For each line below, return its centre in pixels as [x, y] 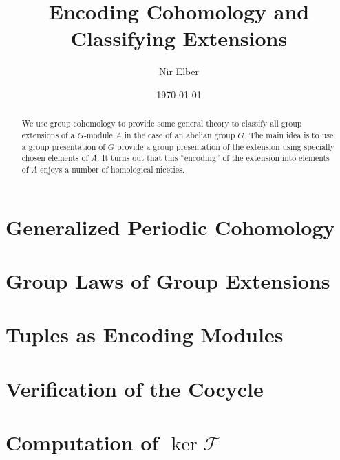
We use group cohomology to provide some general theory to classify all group [162, 123]
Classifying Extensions [179, 38]
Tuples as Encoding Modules [145, 335]
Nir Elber [179, 71]
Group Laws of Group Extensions [168, 280]
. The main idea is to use [289, 134]
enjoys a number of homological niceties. [113, 169]
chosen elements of [55, 158]
